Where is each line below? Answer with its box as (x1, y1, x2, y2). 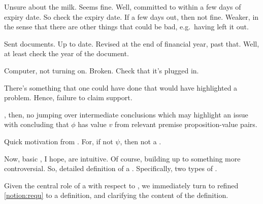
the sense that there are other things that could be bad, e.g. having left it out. (4, 21, 249, 32)
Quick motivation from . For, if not (4, 136, 113, 146)
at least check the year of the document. (4, 48, 129, 59)
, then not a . (120, 136, 161, 146)
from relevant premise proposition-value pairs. (114, 119, 257, 130)
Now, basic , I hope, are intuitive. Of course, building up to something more (4, 153, 241, 164)
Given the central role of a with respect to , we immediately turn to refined (4, 180, 239, 190)
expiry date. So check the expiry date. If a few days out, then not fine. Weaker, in (4, 11, 259, 22)
